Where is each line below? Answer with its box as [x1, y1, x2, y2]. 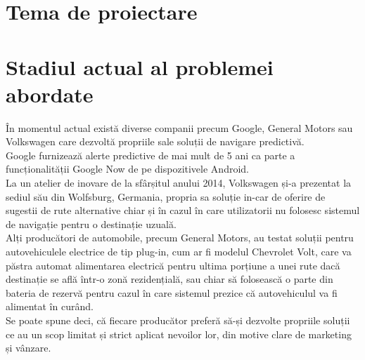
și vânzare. [6, 340, 51, 355]
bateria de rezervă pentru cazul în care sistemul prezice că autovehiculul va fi [6, 285, 338, 300]
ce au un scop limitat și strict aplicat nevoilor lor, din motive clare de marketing [6, 326, 352, 341]
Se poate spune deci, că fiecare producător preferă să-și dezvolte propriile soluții [6, 313, 350, 327]
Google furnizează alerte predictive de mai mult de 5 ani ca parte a [6, 147, 295, 162]
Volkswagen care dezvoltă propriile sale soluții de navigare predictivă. [6, 134, 305, 149]
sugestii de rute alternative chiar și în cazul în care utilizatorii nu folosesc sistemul [6, 203, 360, 218]
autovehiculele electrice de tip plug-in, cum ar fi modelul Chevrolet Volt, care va [6, 244, 352, 259]
